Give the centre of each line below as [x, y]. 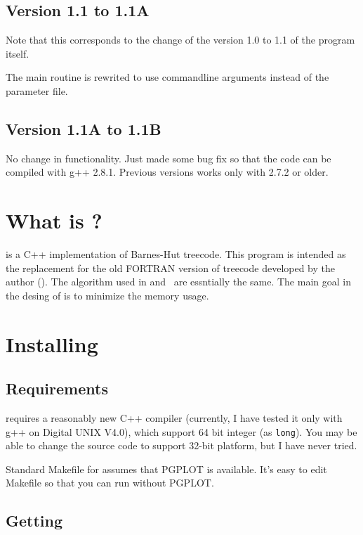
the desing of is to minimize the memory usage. [107, 295]
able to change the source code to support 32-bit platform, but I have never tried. [181, 445]
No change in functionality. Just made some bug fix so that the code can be [169, 158]
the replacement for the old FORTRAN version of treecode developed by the [171, 267]
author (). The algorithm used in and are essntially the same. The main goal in [178, 282]
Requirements [57, 388]
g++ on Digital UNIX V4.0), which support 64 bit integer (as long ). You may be [181, 431]
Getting [34, 521]
